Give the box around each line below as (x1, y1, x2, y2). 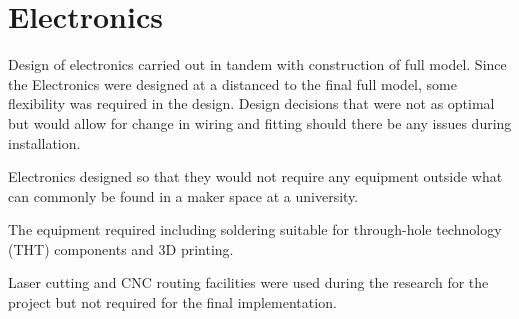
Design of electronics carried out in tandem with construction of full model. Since (8, 54, 507, 75)
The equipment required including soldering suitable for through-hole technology (8, 219, 502, 240)
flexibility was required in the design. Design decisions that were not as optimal (8, 93, 495, 114)
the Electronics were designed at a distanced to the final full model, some (8, 73, 457, 94)
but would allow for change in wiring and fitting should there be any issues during (8, 112, 512, 133)
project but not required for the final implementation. (8, 292, 337, 313)
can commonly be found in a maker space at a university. (8, 185, 359, 206)
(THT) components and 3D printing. (8, 238, 234, 259)
